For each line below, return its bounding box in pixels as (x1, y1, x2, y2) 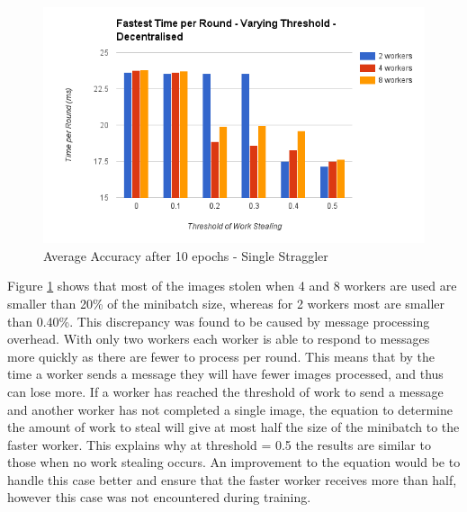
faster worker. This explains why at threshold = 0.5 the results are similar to (7, 435, 431, 454)
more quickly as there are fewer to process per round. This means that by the (7, 346, 436, 365)
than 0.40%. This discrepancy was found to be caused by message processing (7, 311, 430, 330)
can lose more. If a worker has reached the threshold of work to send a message (7, 382, 444, 400)
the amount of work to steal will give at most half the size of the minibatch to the (7, 418, 460, 436)
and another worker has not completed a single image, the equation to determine (7, 400, 453, 418)
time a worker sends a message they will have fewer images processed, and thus (7, 364, 444, 383)
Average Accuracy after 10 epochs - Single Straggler (43, 246, 328, 265)
